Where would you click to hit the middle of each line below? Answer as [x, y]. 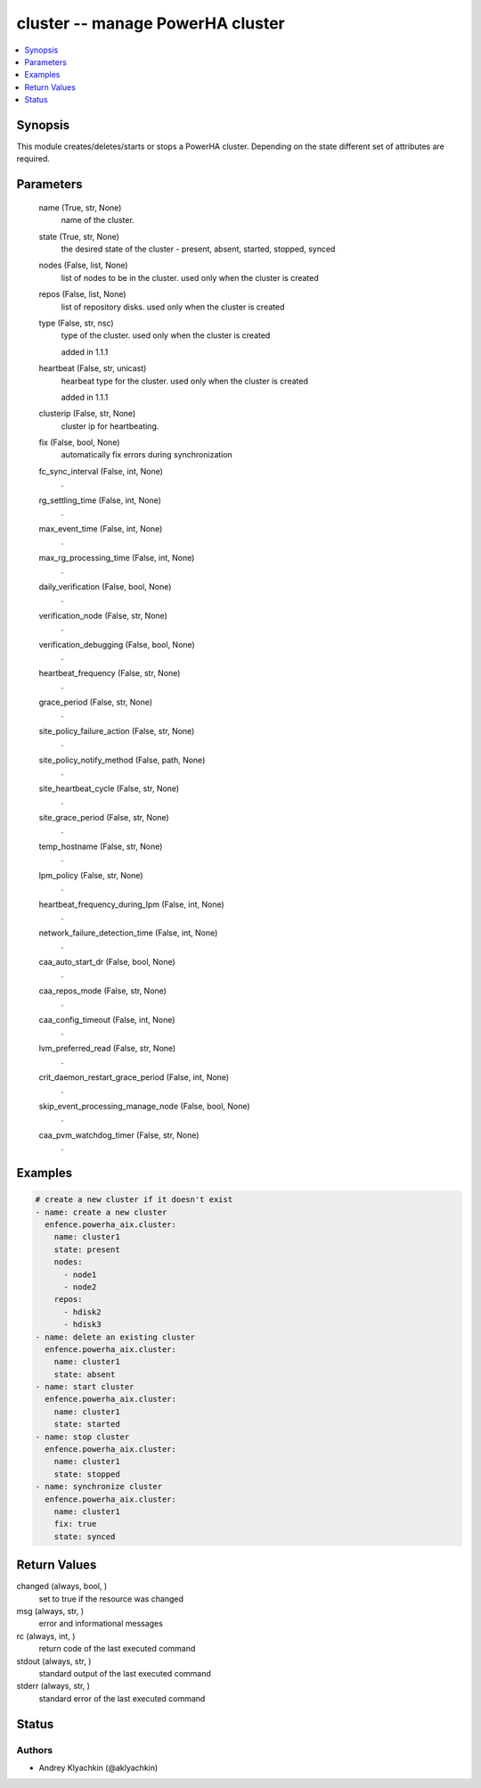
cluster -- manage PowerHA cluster [151, 23]
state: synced [85, 1537]
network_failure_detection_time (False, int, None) [128, 933]
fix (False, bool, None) [79, 442]
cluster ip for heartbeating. [110, 426]
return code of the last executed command [117, 1649]
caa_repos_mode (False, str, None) [102, 991]
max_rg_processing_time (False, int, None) [117, 558]
